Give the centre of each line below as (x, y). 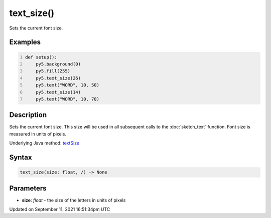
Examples (25, 42)
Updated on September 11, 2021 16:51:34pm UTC (60, 209)
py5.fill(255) (53, 71)
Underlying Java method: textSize (44, 143)
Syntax (21, 157)
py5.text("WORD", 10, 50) (68, 85)
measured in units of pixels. (38, 134)
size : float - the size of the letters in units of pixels (74, 200)
